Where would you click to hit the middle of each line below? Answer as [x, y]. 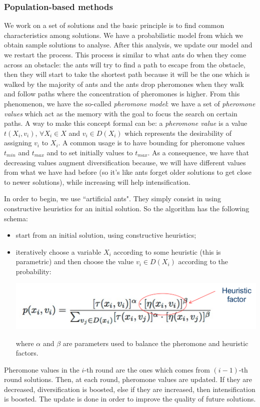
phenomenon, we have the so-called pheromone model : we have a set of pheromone [130, 103]
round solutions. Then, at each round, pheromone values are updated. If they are [128, 379]
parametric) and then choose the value [75, 261]
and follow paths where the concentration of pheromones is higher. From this [122, 94]
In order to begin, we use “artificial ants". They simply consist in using [112, 199]
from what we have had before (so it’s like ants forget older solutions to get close [128, 172]
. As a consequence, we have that [198, 152]
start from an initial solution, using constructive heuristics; [106, 235]
